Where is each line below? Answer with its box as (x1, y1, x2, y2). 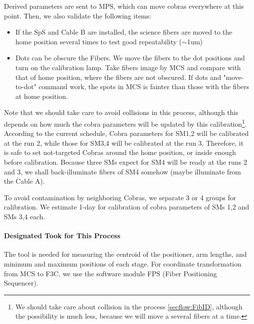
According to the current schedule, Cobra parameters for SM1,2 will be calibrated (4, 128, 249, 138)
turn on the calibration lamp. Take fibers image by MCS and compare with (15, 62, 241, 72)
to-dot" (15, 81, 37, 92)
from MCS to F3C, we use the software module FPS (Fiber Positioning (4, 268, 217, 278)
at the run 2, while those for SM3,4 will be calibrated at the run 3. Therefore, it (4, 137, 244, 148)
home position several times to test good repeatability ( (15, 36, 182, 46)
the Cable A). (4, 176, 45, 186)
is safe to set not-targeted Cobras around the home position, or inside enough (4, 147, 236, 157)
